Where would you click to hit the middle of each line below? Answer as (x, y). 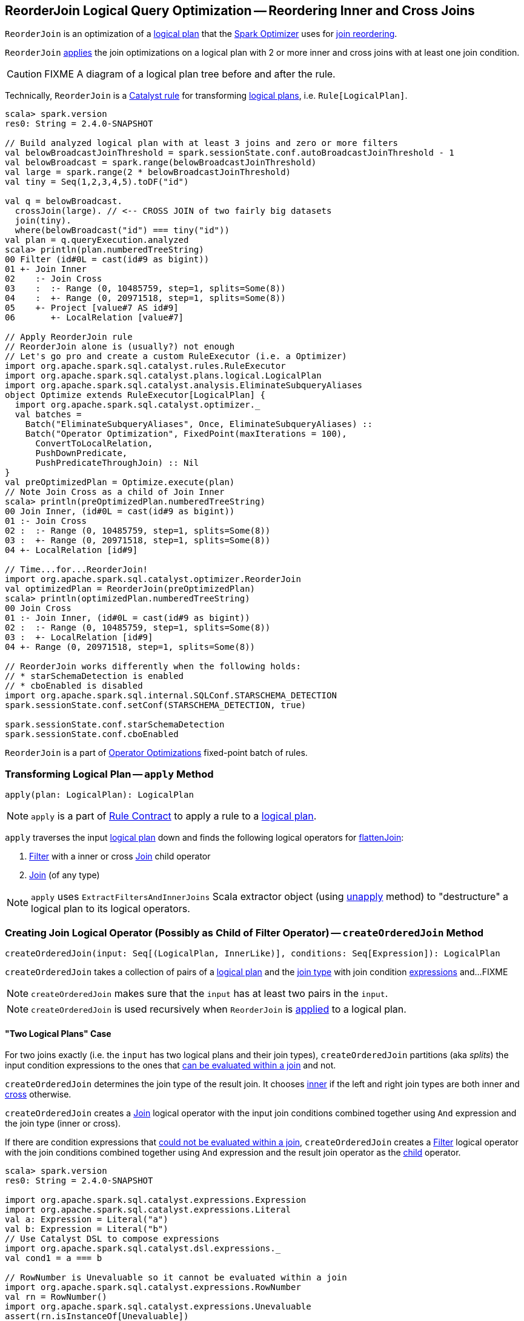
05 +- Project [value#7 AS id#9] (92, 308)
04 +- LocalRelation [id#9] (71, 550)
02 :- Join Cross (54, 279)
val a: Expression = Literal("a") (87, 1220)
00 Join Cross (38, 608)
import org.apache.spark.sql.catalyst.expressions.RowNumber (153, 1287)
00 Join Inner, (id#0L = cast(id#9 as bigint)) (120, 512)
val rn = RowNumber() (56, 1297)
